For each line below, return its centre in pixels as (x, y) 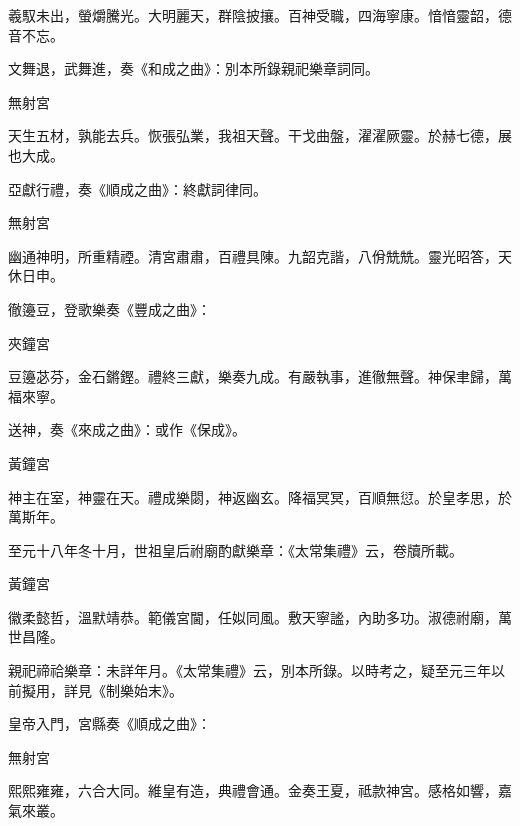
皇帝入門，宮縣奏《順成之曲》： (109, 723)
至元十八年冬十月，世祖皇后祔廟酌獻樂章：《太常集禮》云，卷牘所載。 (235, 549)
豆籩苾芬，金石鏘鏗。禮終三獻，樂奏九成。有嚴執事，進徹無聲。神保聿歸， (253, 376)
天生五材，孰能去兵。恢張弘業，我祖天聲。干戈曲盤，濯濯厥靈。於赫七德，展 (260, 135)
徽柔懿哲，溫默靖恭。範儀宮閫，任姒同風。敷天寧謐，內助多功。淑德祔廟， (253, 616)
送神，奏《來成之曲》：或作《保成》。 (127, 429)
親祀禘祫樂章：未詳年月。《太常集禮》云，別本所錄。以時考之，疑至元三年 (249, 670)
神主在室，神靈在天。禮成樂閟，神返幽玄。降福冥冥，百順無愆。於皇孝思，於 (260, 496)
